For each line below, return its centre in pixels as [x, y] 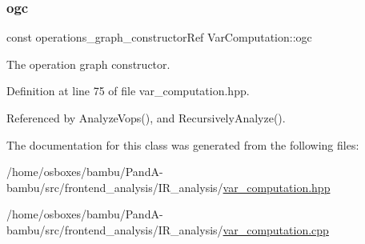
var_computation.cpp [276, 229]
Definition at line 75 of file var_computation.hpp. [128, 91]
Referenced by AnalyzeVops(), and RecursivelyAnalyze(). [146, 118]
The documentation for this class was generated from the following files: [183, 144]
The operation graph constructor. [88, 64]
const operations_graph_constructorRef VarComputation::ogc [159, 37]
